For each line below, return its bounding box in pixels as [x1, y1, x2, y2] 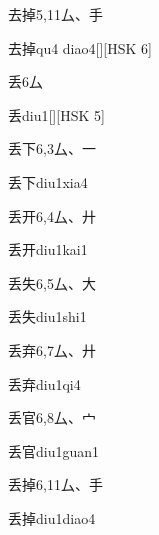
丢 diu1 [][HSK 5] [8, 104, 105, 125]
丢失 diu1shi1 [8, 306, 87, 327]
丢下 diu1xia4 [8, 171, 88, 192]
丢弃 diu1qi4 [8, 373, 81, 394]
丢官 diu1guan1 [8, 440, 100, 461]
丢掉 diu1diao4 [8, 507, 96, 528]
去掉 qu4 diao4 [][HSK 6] [8, 37, 152, 58]
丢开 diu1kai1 [8, 239, 88, 260]
